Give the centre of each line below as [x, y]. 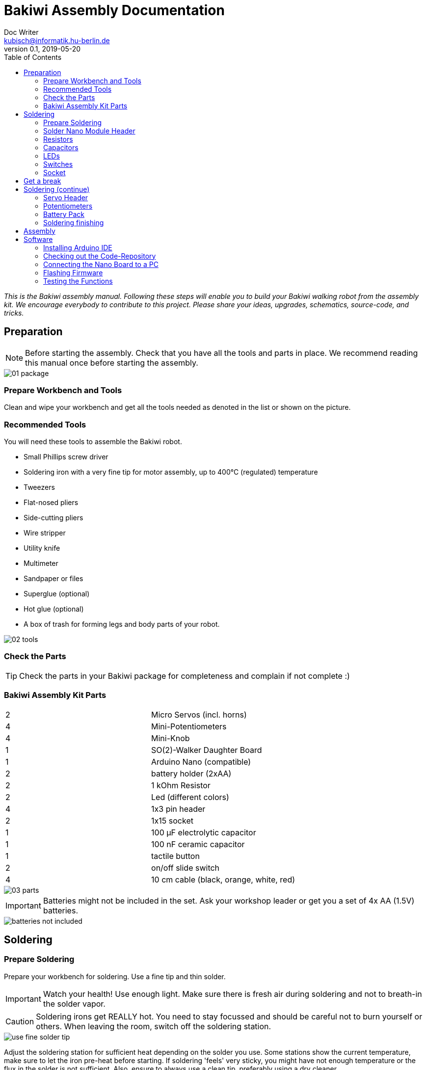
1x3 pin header [178, 809]
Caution [20, 1021]
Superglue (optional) [57, 594]
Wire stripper [45, 533]
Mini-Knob [171, 738]
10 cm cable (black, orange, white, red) [223, 879]
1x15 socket [172, 820]
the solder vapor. [74, 1003]
